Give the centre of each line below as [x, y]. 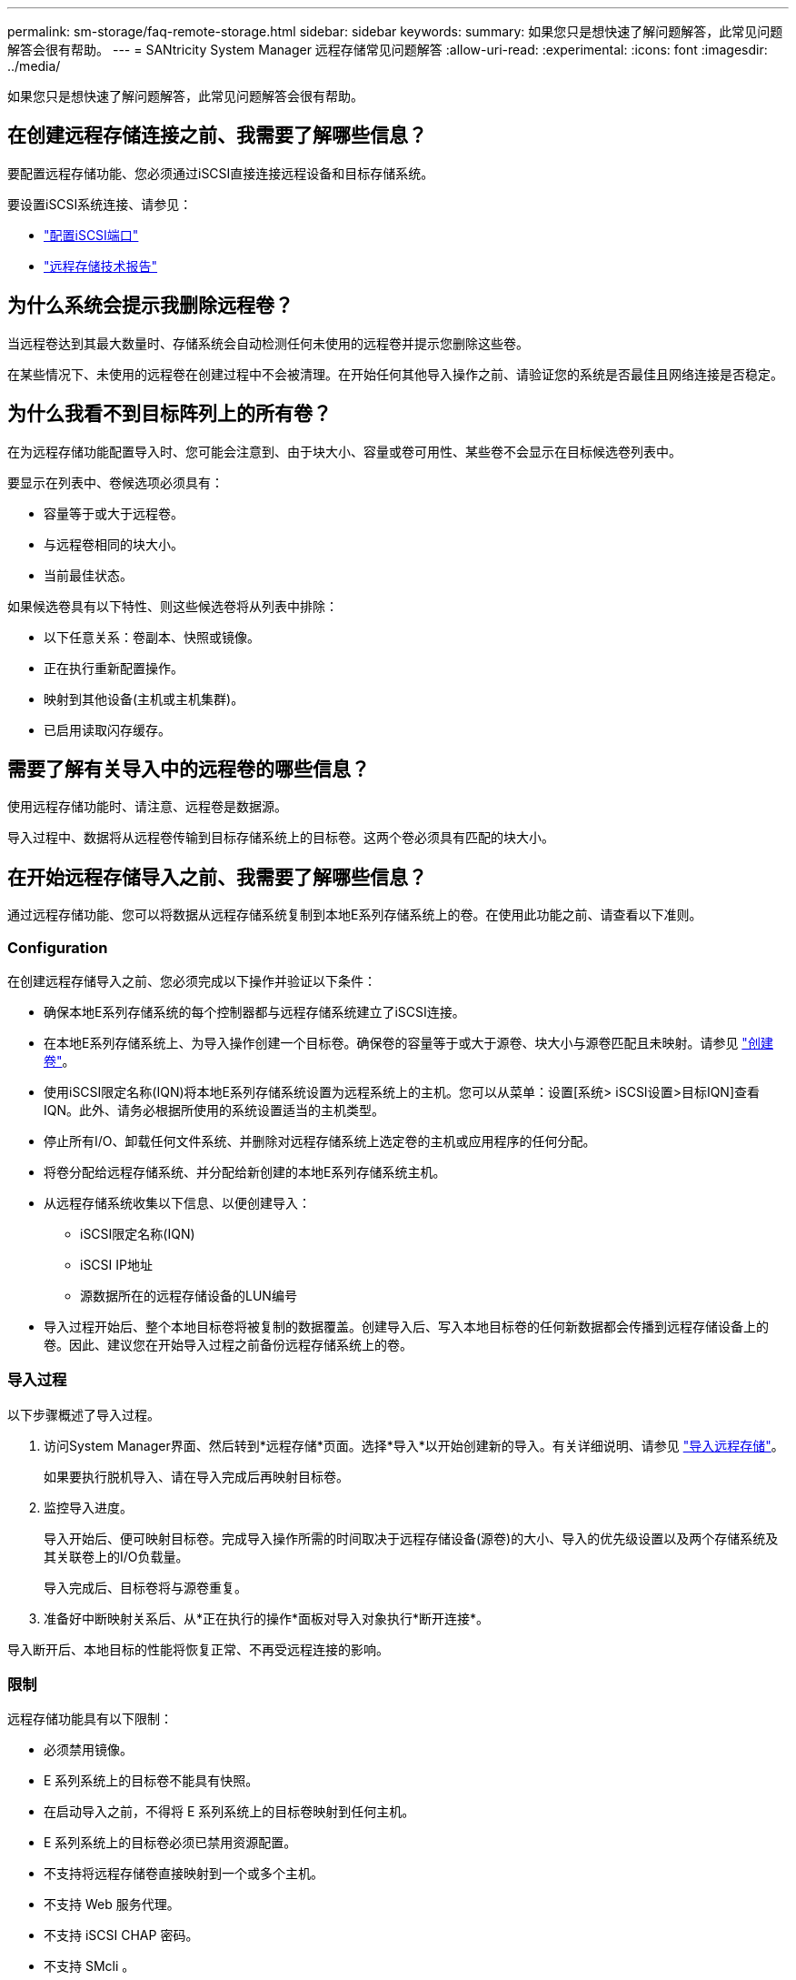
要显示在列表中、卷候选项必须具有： [115, 482]
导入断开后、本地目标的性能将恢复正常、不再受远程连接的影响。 [198, 1649]
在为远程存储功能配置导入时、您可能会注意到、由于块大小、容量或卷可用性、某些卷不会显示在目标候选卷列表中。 [344, 451]
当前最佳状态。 [88, 575]
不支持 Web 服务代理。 [112, 1905]
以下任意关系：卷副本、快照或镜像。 [152, 637]
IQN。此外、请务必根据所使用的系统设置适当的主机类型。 [214, 1110]
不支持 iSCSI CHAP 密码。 [121, 1935]
